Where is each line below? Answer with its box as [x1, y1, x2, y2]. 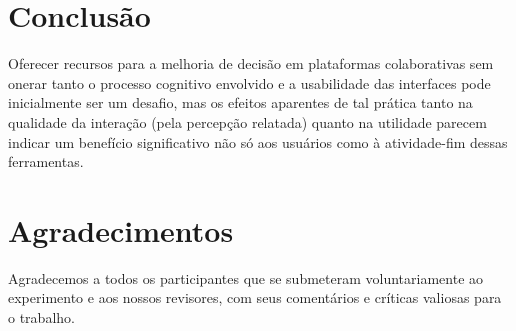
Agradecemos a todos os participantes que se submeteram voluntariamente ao [8, 267, 484, 288]
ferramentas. [8, 151, 84, 172]
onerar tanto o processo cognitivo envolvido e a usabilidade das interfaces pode [8, 72, 491, 93]
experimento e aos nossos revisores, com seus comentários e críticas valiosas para [8, 287, 502, 308]
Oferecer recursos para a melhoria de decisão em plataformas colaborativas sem [8, 53, 494, 74]
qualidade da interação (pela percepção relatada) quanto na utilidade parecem [8, 111, 487, 132]
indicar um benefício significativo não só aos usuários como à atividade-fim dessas [8, 131, 508, 152]
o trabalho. [8, 307, 75, 327]
